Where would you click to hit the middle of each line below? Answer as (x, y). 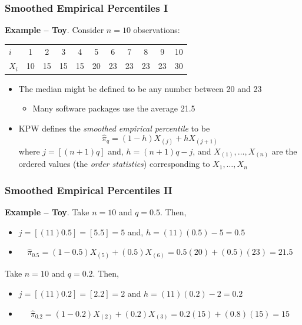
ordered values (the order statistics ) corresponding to (114, 164)
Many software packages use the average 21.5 (114, 108)
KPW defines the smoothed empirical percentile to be (114, 128)
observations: (157, 30)
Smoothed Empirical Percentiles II (89, 190)
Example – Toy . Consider (54, 30)
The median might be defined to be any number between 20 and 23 (140, 88)
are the (284, 151)
